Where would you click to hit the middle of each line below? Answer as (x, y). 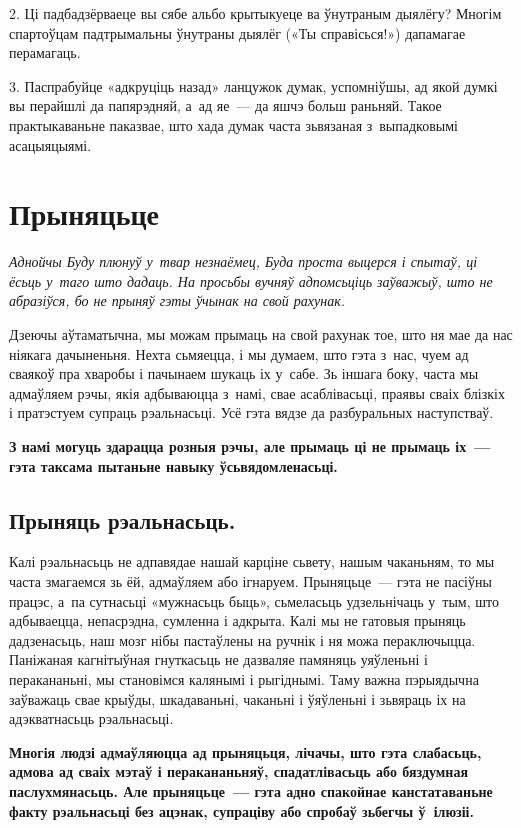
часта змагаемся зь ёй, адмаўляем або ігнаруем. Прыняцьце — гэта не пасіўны (250, 581)
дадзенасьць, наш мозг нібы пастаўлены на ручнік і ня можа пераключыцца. (242, 639)
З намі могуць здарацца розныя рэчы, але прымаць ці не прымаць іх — (250, 446)
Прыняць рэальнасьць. (122, 519)
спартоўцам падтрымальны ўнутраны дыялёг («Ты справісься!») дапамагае (237, 32)
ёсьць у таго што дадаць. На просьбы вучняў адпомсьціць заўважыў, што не (251, 280)
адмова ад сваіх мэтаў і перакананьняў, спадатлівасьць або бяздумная (238, 771)
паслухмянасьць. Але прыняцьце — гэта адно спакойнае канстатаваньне (251, 790)
